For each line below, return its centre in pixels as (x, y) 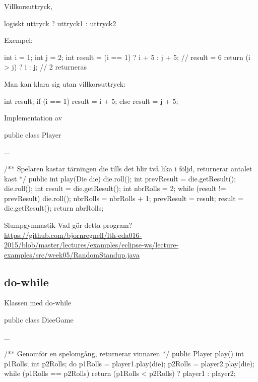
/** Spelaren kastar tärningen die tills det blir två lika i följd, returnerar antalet (128, 168)
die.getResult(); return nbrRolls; (54, 208)
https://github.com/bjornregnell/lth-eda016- (73, 235)
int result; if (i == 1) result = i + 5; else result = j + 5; (91, 101)
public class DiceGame (39, 320)
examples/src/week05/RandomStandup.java (72, 254)
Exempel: (18, 40)
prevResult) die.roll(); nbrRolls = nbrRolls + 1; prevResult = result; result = (124, 198)
